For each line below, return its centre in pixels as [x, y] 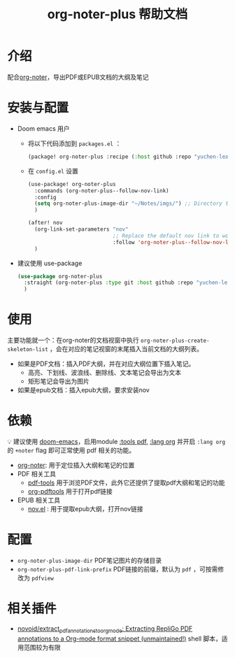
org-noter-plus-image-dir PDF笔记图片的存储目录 [90, 560]
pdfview [42, 578]
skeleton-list [28, 350]
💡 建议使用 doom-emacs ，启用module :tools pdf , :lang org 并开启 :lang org [116, 442]
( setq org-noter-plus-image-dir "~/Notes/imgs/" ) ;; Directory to [133, 203]
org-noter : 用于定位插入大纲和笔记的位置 [76, 465]
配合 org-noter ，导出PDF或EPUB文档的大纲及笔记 [78, 77]
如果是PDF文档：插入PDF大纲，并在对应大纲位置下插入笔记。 [106, 364]
